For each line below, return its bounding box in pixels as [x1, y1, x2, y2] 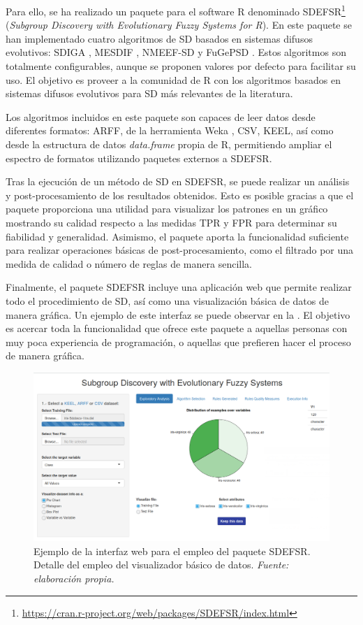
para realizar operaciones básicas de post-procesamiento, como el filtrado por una [6, 243, 354, 257]
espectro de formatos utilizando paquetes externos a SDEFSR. [6, 150, 272, 165]
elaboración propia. [34, 571, 114, 586]
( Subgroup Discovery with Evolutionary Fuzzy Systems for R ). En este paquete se [6, 17, 352, 32]
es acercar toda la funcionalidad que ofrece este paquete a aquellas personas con [6, 321, 348, 336]
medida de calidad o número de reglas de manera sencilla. [6, 256, 252, 271]
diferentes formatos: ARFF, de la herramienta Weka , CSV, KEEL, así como [6, 123, 334, 138]
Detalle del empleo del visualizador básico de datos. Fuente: [34, 557, 289, 572]
